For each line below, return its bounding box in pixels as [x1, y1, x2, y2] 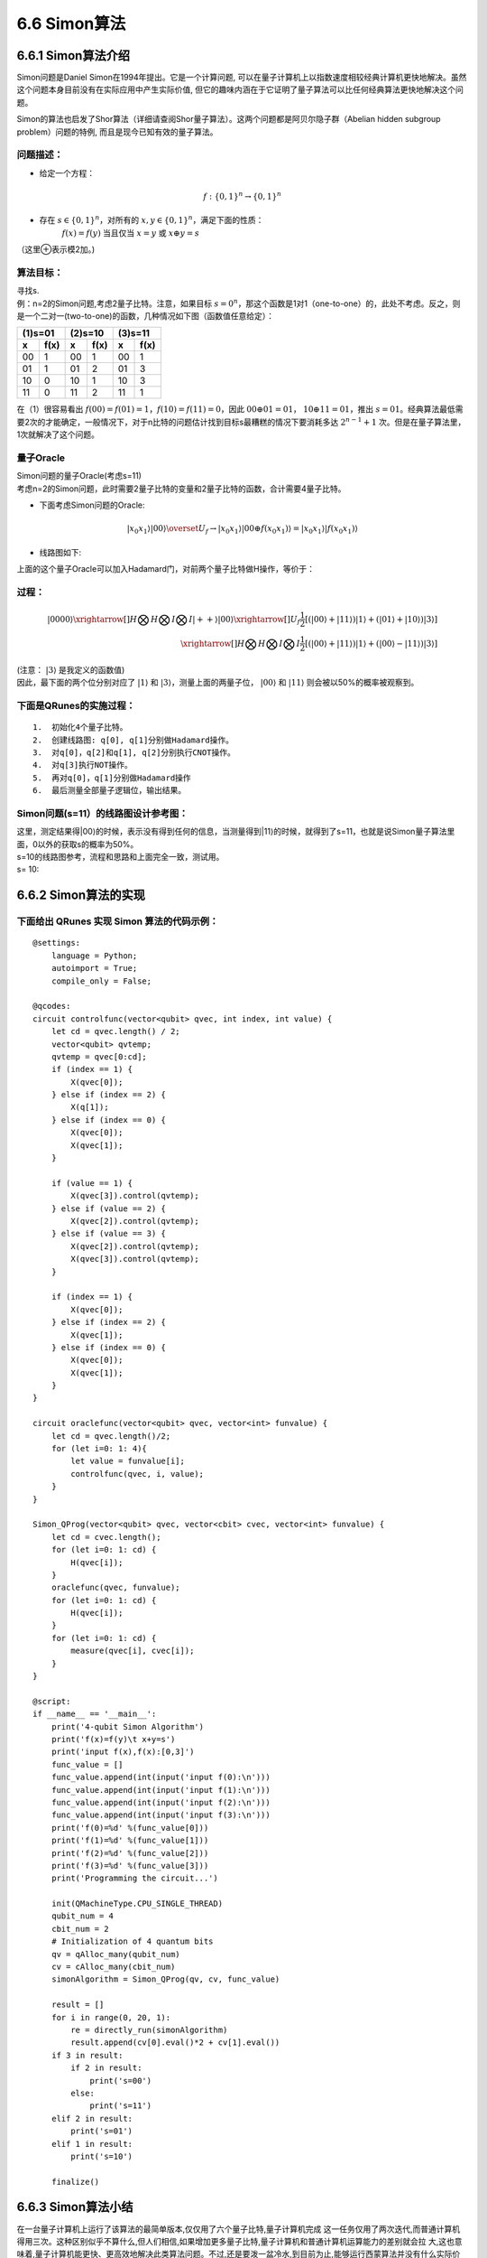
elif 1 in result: [51, 2139, 133, 2149]
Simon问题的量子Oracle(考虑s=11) [16, 471, 142, 481]
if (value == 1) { [51, 1178, 133, 1188]
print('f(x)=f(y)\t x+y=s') [51, 1734, 176, 1744]
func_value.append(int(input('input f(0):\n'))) [51, 1772, 271, 1783]
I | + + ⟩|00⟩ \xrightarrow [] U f [188, 614, 301, 627]
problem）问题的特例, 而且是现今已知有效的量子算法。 [16, 126, 218, 137]
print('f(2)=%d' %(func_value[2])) [51, 1848, 209, 1858]
